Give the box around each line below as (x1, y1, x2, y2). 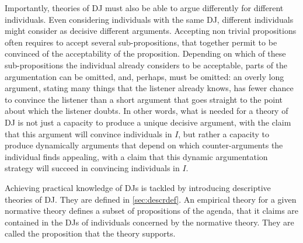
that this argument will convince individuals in (5, 127, 172, 140)
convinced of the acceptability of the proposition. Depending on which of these (5, 47, 286, 60)
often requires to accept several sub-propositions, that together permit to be (5, 36, 277, 48)
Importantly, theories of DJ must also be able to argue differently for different (5, 2, 284, 13)
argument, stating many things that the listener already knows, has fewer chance (5, 82, 294, 94)
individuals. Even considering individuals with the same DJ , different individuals (5, 13, 294, 25)
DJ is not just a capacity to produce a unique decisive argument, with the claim (5, 116, 291, 128)
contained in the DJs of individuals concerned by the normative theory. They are (5, 216, 294, 228)
